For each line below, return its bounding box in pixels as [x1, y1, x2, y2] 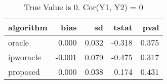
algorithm [8, 21, 48, 33]
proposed [8, 66, 40, 77]
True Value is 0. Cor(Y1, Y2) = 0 [24, 1, 143, 13]
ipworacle [8, 51, 41, 63]
